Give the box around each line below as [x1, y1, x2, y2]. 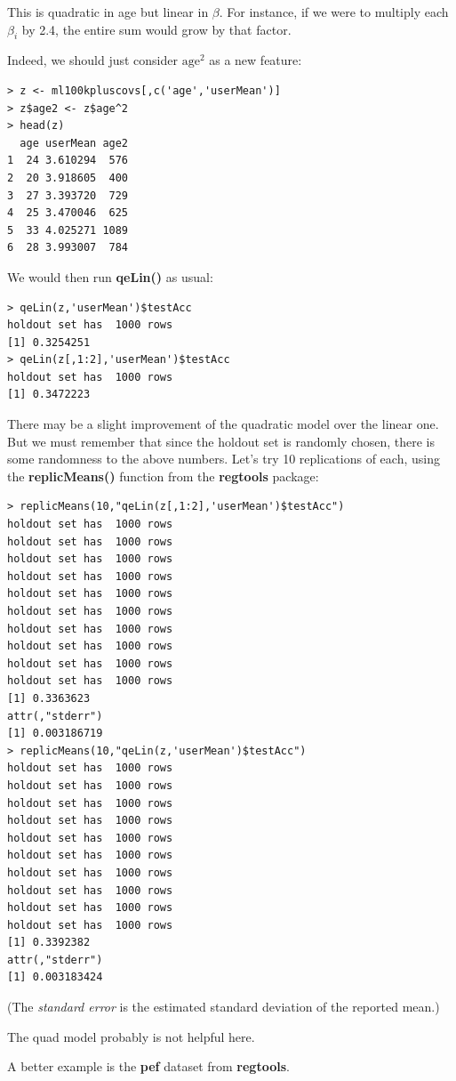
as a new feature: [209, 51, 302, 69]
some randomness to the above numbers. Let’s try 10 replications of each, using [7, 449, 440, 468]
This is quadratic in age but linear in [7, 3, 209, 20]
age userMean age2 [20, 136, 129, 149]
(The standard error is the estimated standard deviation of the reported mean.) [7, 997, 440, 1016]
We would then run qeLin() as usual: [7, 267, 213, 286]
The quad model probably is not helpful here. [7, 1027, 255, 1045]
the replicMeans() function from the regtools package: [7, 466, 319, 485]
